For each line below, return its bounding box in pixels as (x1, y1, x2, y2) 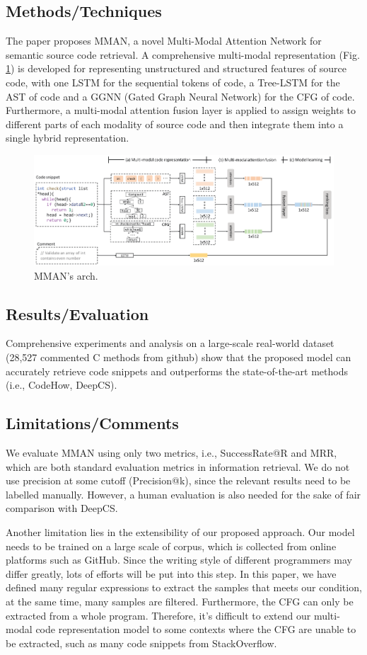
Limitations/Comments (6, 412, 179, 434)
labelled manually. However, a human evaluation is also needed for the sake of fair (6, 486, 361, 501)
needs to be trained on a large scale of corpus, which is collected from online (6, 538, 337, 553)
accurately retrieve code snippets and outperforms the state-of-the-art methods (6, 363, 348, 378)
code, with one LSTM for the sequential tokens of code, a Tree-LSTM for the (6, 74, 340, 89)
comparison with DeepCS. (6, 501, 118, 516)
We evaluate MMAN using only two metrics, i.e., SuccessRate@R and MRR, (6, 445, 337, 460)
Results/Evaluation (6, 302, 149, 324)
